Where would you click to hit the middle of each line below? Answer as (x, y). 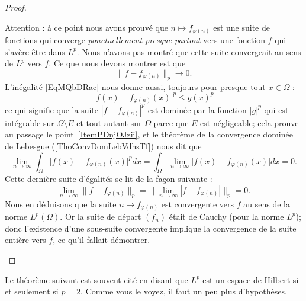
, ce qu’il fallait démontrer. (102, 240)
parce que (171, 122)
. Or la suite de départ (101, 217)
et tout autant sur (109, 122)
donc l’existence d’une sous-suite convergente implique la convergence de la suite (151, 228)
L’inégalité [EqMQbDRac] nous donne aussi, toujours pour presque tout (135, 86)
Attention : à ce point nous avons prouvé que (86, 27)
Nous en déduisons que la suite (61, 204)
